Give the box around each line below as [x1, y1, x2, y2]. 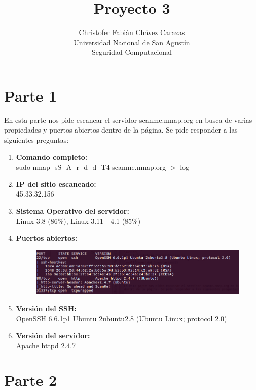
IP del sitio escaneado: [16, 178, 96, 189]
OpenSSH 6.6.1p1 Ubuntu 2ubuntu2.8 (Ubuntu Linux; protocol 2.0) [16, 313, 227, 323]
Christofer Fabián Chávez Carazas [79, 27, 185, 38]
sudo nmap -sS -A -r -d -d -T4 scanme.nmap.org [16, 161, 166, 172]
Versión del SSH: [16, 303, 77, 313]
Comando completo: [16, 151, 88, 162]
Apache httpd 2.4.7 [16, 340, 76, 350]
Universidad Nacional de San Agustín [74, 37, 190, 47]
